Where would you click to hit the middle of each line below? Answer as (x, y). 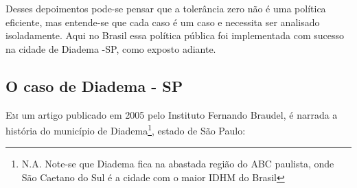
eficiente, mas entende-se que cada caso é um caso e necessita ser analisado (163, 22)
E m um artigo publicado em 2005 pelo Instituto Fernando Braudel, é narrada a (172, 114)
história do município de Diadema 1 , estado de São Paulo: (126, 129)
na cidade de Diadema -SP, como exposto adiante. (111, 48)
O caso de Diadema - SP (94, 85)
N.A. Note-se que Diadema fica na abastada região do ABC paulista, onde (178, 164)
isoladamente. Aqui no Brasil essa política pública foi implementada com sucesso (175, 35)
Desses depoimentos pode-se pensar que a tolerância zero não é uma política (166, 8)
